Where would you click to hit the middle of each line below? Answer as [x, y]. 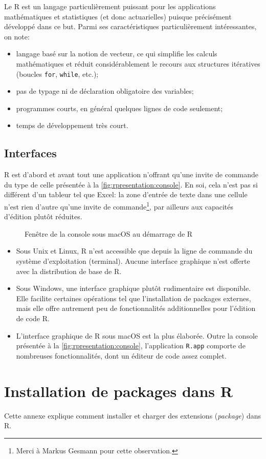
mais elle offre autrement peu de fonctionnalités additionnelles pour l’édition [136, 308]
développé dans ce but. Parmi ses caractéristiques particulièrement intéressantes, [130, 26]
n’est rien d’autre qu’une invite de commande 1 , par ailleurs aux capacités [119, 205]
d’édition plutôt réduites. [43, 216]
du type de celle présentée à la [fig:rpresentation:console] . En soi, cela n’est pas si [131, 184]
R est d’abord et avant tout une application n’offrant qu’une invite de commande [131, 174]
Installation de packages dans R [118, 391]
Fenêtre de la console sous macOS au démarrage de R [109, 233]
